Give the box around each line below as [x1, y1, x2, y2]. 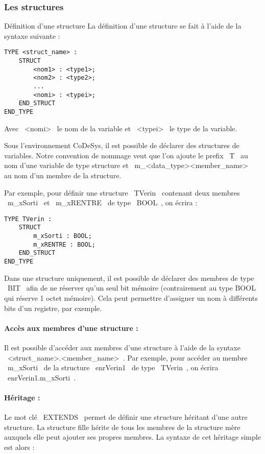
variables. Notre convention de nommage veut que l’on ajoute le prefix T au [4, 150, 248, 160]
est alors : [4, 441, 35, 452]
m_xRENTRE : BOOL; [33, 241, 95, 248]
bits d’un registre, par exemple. [4, 302, 102, 313]
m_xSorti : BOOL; [33, 232, 92, 240]
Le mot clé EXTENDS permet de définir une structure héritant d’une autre [4, 412, 248, 422]
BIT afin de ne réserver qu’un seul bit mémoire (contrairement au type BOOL [7, 282, 256, 293]
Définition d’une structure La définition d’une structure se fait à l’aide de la [4, 20, 242, 31]
